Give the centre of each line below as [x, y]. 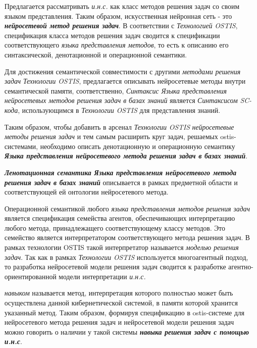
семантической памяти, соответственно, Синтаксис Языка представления [116, 90]
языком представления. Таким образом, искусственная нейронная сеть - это [118, 16]
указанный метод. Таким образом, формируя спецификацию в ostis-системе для [125, 312]
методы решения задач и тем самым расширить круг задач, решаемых [111, 136]
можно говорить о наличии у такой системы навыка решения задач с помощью [127, 331]
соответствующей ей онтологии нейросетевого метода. [87, 192]
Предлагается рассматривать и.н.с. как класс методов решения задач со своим [122, 6]
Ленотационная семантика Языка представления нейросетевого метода [121, 172]
